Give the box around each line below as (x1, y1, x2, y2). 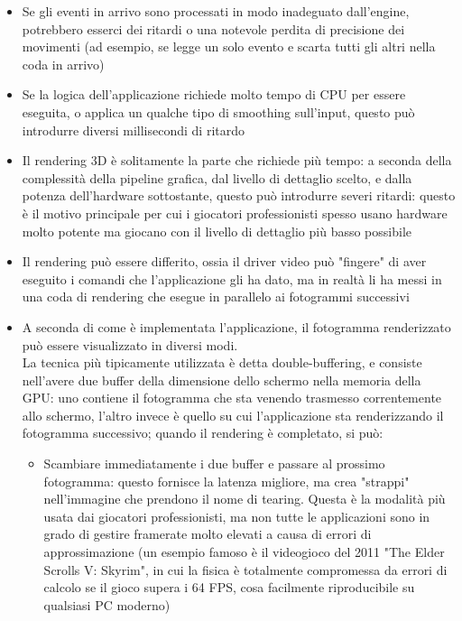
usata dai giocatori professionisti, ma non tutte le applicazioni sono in (43, 506, 430, 525)
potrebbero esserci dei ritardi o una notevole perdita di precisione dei (22, 19, 405, 38)
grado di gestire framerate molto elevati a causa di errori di (43, 524, 372, 543)
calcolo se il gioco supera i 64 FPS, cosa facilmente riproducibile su (43, 578, 415, 597)
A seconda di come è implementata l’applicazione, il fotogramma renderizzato (22, 317, 451, 336)
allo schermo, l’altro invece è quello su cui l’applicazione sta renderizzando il (22, 405, 444, 424)
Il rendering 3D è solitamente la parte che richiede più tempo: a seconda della (22, 151, 452, 170)
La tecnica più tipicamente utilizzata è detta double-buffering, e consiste (22, 353, 422, 372)
